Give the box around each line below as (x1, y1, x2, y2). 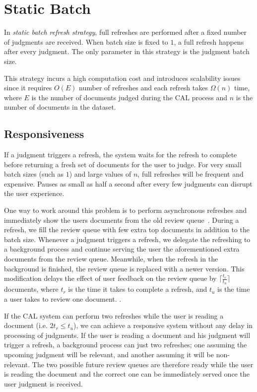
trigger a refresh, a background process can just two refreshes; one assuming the (4, 339, 247, 350)
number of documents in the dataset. (4, 102, 116, 112)
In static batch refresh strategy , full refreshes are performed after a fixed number (4, 27, 247, 37)
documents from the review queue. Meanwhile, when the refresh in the (4, 254, 218, 264)
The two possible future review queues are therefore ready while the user (32, 359, 254, 369)
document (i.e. (4, 320, 48, 330)
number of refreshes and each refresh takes (79, 82, 208, 93)
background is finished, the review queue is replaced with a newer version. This (4, 263, 245, 273)
